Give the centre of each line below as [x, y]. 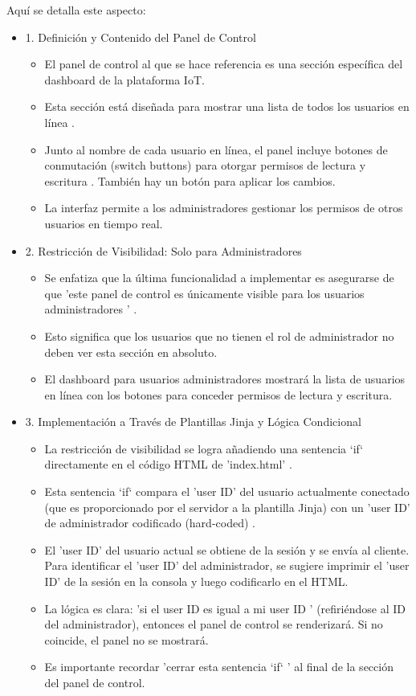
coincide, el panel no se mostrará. [126, 639]
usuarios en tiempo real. [104, 223]
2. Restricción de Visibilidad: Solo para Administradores [163, 250]
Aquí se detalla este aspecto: [76, 10]
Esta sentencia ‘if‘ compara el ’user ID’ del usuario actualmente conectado [227, 491]
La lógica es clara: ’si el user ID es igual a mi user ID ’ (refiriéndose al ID [225, 608]
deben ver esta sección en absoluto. [131, 352]
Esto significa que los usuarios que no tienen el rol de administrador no [219, 336]
